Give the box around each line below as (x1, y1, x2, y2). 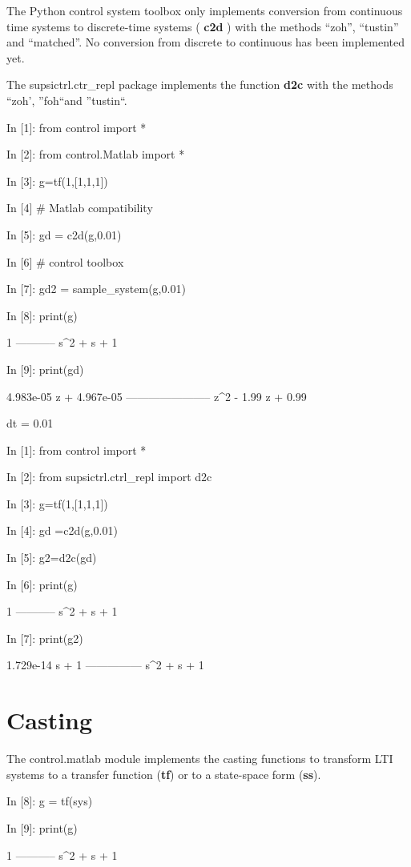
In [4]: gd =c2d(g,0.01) (6, 522, 118, 539)
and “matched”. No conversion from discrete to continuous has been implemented (6, 34, 405, 50)
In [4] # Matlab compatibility (6, 199, 153, 216)
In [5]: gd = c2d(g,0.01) (6, 226, 122, 243)
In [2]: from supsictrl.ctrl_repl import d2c (6, 468, 212, 485)
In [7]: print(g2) (6, 629, 83, 646)
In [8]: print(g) (6, 307, 78, 323)
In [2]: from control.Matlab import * (6, 146, 185, 163)
